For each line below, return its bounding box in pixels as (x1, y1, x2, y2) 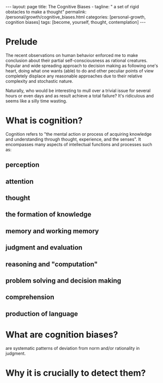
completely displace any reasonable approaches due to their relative (5, 73, 143, 79)
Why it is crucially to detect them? (5, 367, 146, 378)
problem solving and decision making (5, 276, 122, 285)
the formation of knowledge (5, 210, 92, 219)
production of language (5, 310, 78, 318)
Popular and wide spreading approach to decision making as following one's (5, 62, 158, 69)
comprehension (5, 293, 55, 301)
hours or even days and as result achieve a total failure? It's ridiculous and (5, 92, 154, 98)
